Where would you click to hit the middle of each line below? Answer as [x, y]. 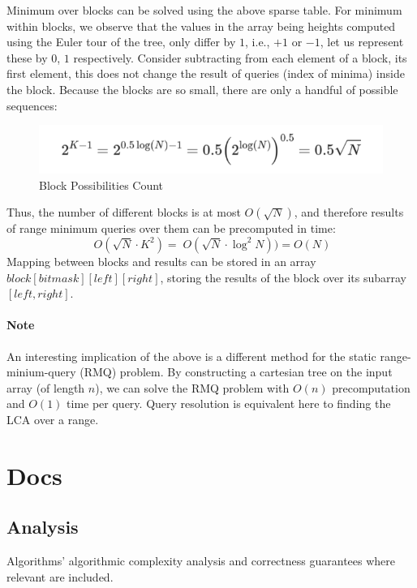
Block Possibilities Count [101, 185]
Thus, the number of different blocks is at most [124, 212]
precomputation [371, 387]
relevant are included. [60, 576]
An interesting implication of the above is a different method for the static [191, 356]
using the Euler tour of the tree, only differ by [121, 42]
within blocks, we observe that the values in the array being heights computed [201, 26]
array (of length [46, 387]
